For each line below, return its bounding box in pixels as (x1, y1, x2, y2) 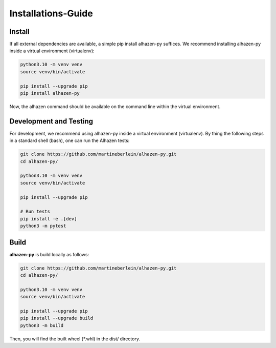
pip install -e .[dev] (20, 216, 77, 221)
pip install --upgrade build (20, 315, 94, 321)
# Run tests (20, 209, 51, 215)
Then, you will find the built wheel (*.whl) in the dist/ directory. (9, 336, 141, 342)
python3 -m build (20, 322, 64, 328)
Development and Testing (9, 117, 94, 126)
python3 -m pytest (20, 223, 66, 229)
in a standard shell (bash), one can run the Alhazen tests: (9, 137, 130, 144)
